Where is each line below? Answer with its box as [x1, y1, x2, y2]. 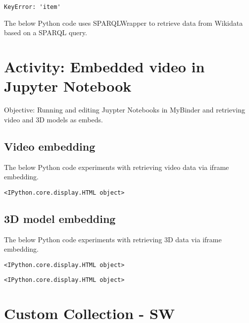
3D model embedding [4, 211, 116, 226]
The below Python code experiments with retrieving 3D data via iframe [4, 234, 222, 244]
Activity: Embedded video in [4, 56, 205, 77]
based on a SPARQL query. [4, 27, 87, 38]
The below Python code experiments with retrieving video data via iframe [4, 161, 229, 172]
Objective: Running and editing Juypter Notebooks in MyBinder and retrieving [4, 105, 246, 115]
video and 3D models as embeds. [4, 114, 103, 124]
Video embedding [4, 138, 96, 154]
